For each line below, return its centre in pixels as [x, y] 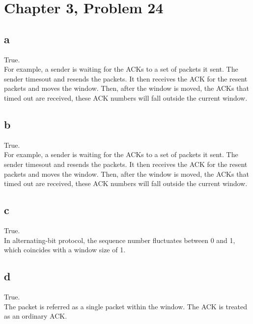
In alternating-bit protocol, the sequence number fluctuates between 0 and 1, [120, 240]
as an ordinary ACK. [36, 316]
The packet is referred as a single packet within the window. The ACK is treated [126, 306]
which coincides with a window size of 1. [65, 250]
